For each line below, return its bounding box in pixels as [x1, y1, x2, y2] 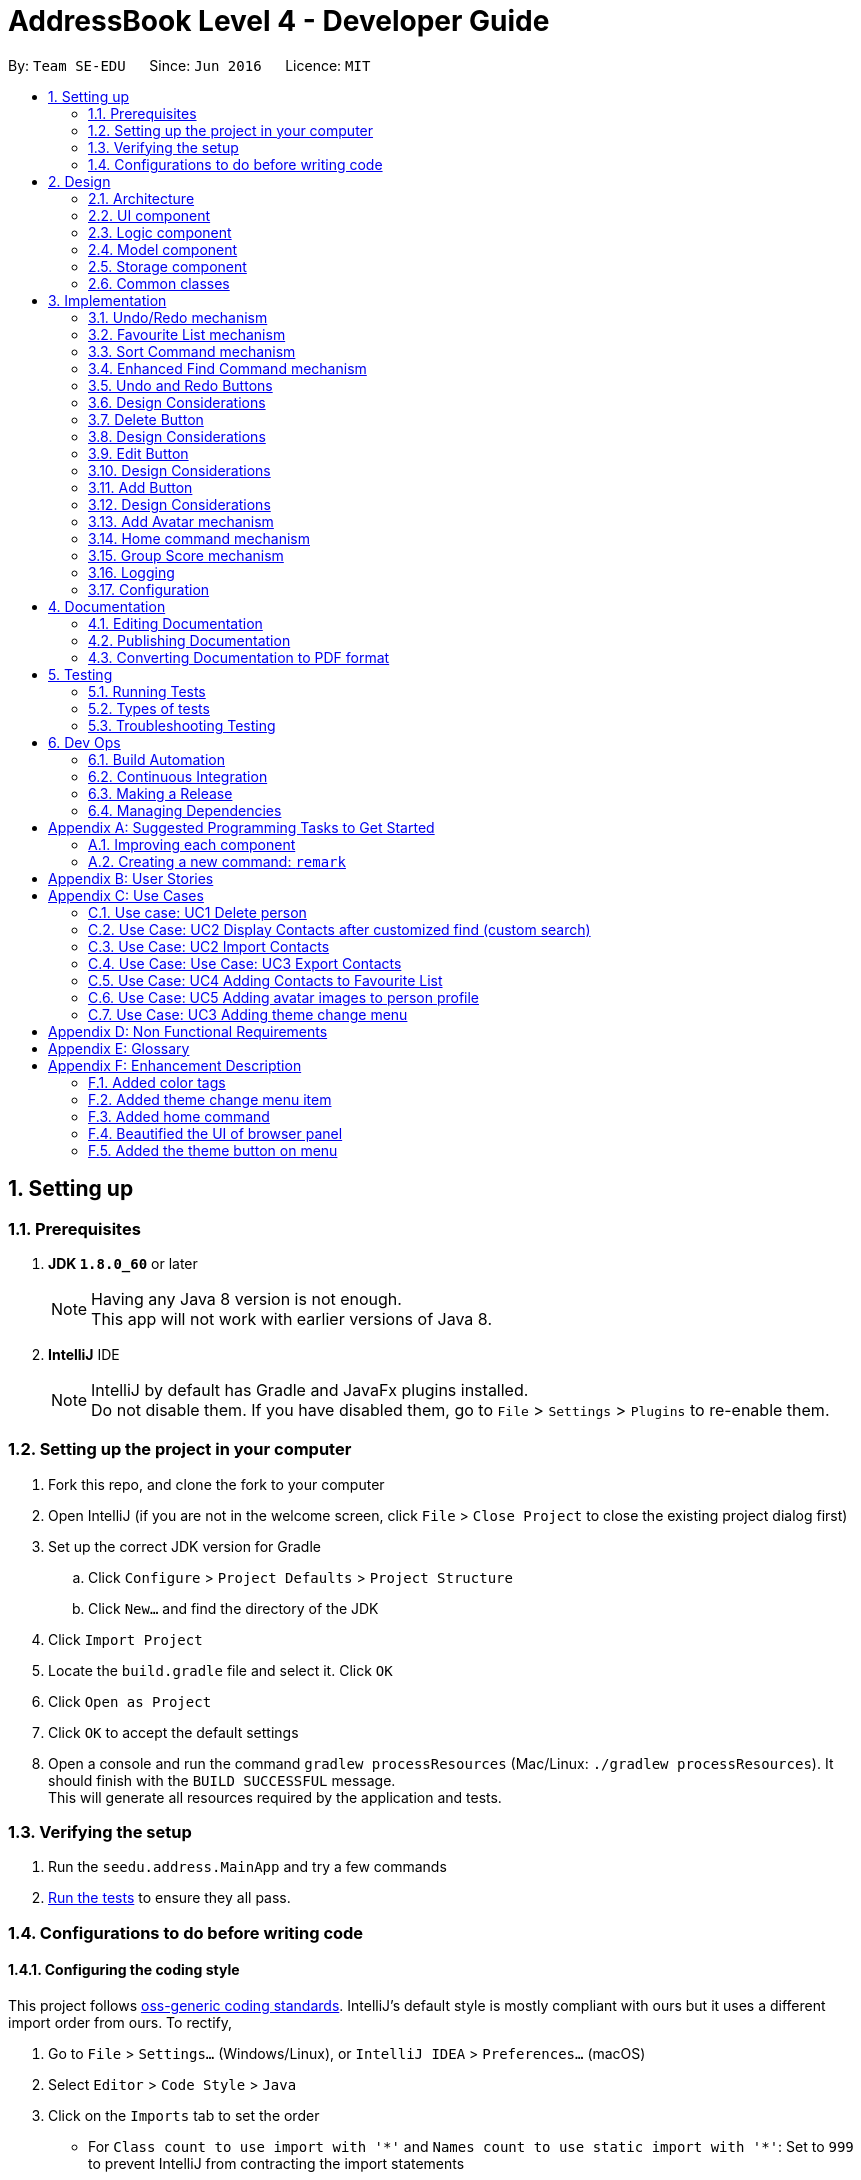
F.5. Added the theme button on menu [88, 1141, 338, 1159]
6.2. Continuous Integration [88, 767, 268, 785]
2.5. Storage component [88, 257, 247, 275]
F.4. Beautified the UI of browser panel [88, 1124, 343, 1142]
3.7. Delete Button [88, 410, 204, 428]
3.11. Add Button [88, 478, 193, 496]
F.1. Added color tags [88, 1073, 226, 1091]
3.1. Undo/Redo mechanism [88, 308, 268, 326]
